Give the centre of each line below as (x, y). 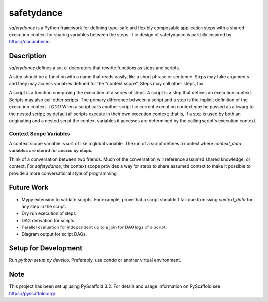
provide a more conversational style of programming (63, 173)
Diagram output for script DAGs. (54, 234)
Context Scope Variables (40, 133)
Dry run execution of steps (49, 213)
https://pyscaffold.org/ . (33, 293)
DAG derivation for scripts (48, 220)
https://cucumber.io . (30, 42)
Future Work (29, 188)
